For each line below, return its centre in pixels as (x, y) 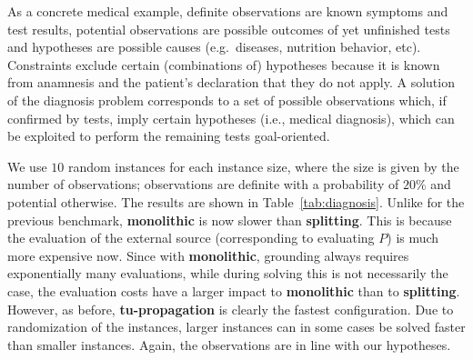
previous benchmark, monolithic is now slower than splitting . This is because (230, 220)
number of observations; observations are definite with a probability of (203, 184)
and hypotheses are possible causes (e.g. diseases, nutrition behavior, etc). (214, 47)
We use (27, 166)
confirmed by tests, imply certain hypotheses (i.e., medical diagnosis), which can (231, 118)
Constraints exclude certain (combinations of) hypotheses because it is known (224, 64)
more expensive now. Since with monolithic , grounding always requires (208, 255)
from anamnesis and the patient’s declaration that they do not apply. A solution (231, 82)
